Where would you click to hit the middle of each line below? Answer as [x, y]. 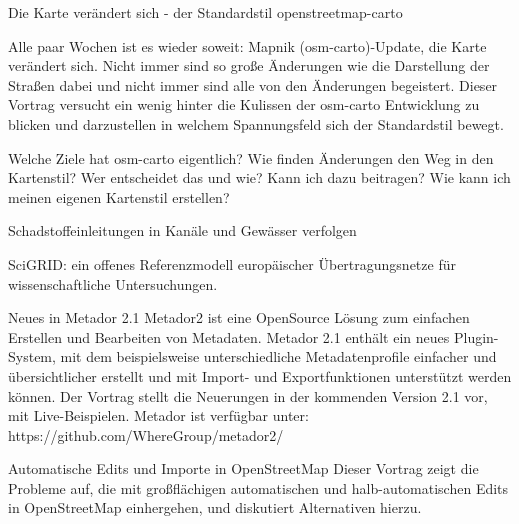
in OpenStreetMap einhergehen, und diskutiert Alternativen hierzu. [215, 507]
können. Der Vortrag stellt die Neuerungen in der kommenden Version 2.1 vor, [248, 395]
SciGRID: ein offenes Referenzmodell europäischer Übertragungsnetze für [232, 263]
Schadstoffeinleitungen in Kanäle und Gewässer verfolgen [182, 230]
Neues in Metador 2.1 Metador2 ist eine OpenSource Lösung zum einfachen [239, 317]
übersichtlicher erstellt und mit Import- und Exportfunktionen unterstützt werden [260, 375]
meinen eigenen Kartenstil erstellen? [119, 196]
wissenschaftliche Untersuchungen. [113, 283]
